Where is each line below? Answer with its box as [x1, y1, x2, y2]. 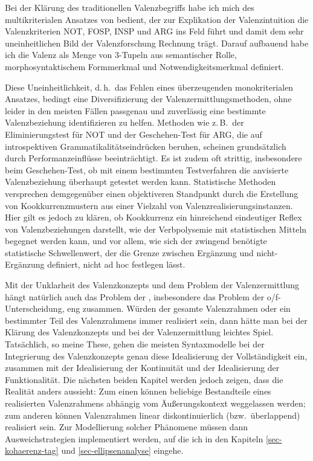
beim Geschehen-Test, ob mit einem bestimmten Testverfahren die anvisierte [5, 163, 289, 176]
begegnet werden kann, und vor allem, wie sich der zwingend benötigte [5, 234, 267, 247]
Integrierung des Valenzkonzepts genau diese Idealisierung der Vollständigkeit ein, [5, 349, 308, 362]
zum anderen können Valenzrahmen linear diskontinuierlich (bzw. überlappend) [5, 408, 300, 421]
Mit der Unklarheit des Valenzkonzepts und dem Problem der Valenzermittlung [5, 279, 300, 291]
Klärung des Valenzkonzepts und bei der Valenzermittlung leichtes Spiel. [5, 326, 274, 338]
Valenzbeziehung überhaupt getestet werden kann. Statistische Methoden [5, 175, 276, 188]
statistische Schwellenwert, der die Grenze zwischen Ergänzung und [5, 246, 254, 259]
